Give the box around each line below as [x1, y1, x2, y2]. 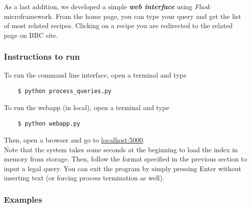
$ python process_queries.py [17, 88, 111, 95]
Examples [4, 193, 42, 205]
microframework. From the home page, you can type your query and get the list [4, 11, 241, 21]
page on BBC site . [4, 30, 58, 40]
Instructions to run [4, 50, 80, 63]
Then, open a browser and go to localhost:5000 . [4, 134, 145, 144]
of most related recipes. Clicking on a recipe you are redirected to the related [4, 20, 233, 31]
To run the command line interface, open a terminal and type [4, 69, 187, 80]
